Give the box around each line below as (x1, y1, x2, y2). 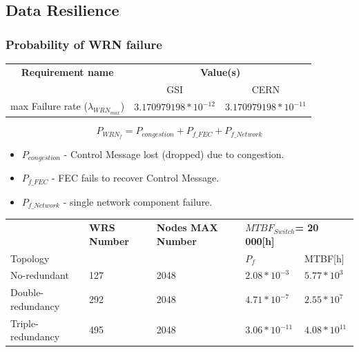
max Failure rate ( (10, 99, 88, 113)
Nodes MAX (156, 220, 218, 235)
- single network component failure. (63, 194, 213, 208)
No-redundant (10, 268, 69, 282)
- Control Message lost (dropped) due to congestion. (64, 147, 284, 161)
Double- (10, 285, 44, 300)
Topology (10, 251, 50, 265)
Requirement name (21, 64, 114, 79)
